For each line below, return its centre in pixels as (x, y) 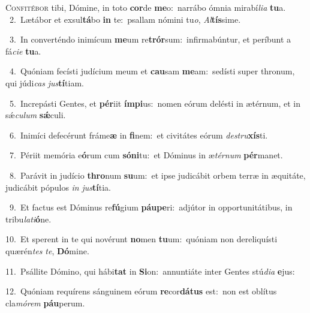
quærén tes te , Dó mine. (47, 250)
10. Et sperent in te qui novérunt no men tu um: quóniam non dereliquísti (142, 239)
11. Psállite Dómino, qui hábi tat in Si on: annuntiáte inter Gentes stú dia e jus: (150, 271)
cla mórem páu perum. (45, 303)
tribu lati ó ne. (28, 219)
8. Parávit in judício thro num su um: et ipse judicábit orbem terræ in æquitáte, (157, 175)
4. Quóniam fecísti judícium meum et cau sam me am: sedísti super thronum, (152, 71)
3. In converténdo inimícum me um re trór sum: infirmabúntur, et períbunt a (150, 39)
